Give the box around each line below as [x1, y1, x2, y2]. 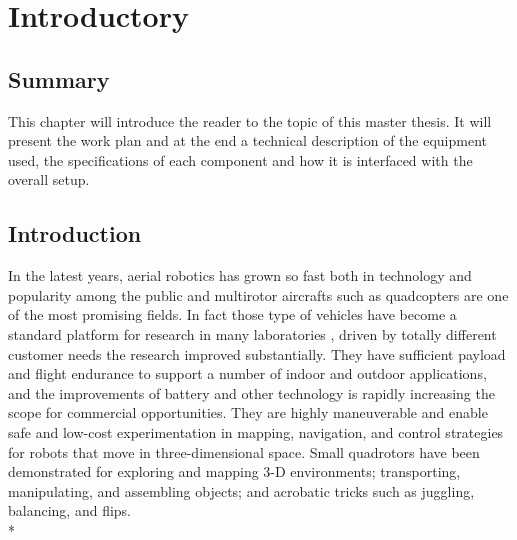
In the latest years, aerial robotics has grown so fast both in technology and [8, 265, 472, 286]
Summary [8, 63, 110, 94]
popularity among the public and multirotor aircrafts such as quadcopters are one [8, 284, 509, 305]
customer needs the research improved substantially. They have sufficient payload [8, 343, 506, 364]
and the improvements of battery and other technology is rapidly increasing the [8, 382, 495, 403]
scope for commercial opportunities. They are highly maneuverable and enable [8, 402, 488, 423]
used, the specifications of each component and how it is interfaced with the [8, 149, 473, 170]
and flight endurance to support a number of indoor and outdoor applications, [8, 363, 487, 384]
